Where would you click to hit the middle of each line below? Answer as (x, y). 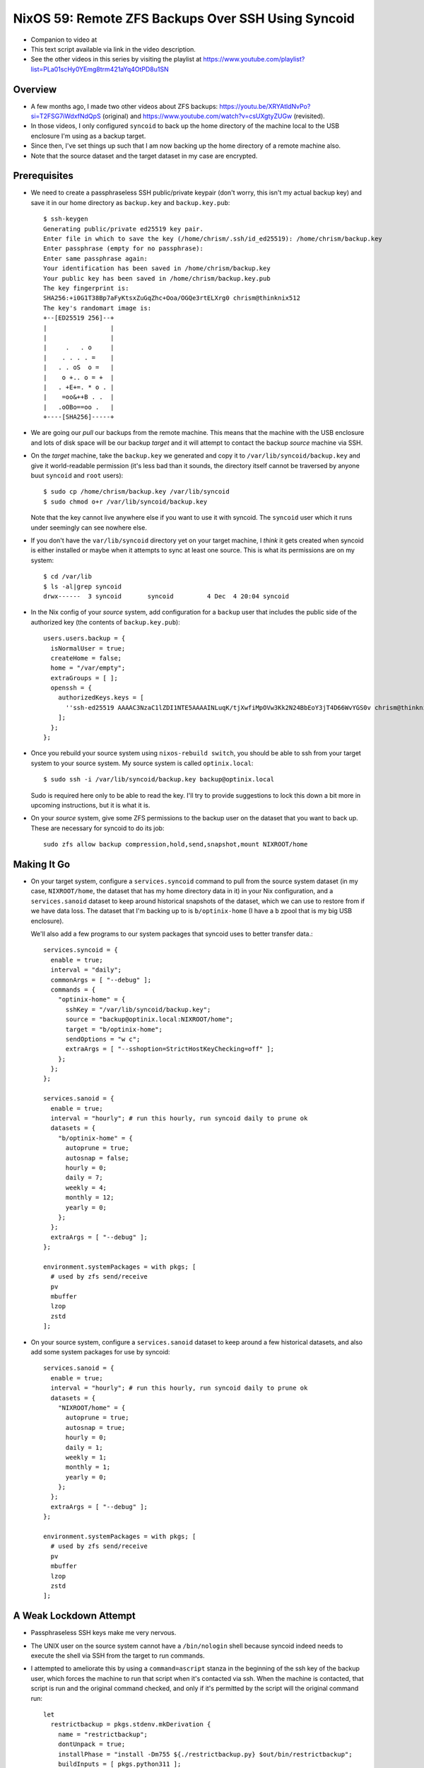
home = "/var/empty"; (88, 668)
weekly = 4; (86, 1187)
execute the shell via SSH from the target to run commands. (118, 1656)
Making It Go (42, 864)
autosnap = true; (95, 1427)
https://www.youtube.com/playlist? (254, 59)
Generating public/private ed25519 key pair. (124, 229)
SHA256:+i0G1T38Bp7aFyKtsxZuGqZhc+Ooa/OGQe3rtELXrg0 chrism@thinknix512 (172, 298)
